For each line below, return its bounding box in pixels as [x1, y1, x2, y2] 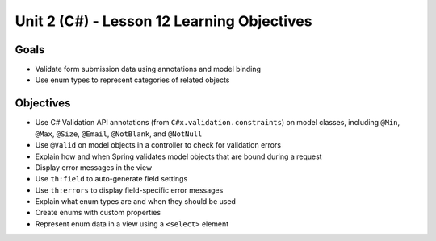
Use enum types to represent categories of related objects [35, 75, 230, 85]
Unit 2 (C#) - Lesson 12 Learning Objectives [15, 12, 312, 30]
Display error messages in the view [35, 162, 153, 172]
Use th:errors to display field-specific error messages [35, 185, 224, 195]
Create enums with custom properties [35, 208, 161, 218]
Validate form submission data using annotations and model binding [35, 64, 262, 74]
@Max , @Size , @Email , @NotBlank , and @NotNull [35, 129, 203, 139]
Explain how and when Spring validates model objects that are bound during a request [35, 152, 322, 161]
